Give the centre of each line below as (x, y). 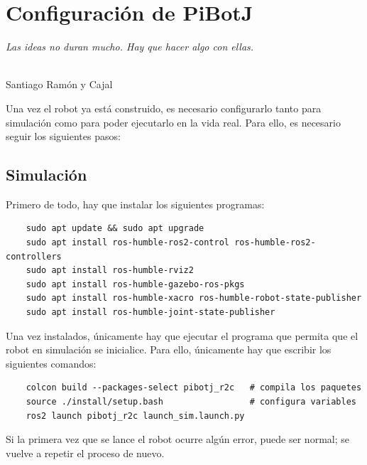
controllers (34, 256)
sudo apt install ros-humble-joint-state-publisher (150, 312)
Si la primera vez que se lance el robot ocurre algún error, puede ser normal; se (177, 439)
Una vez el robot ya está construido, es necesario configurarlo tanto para (164, 108)
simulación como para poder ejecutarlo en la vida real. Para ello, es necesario (173, 122)
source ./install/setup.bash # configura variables (191, 402)
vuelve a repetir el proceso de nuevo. (85, 453)
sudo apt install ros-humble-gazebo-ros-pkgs (135, 284)
